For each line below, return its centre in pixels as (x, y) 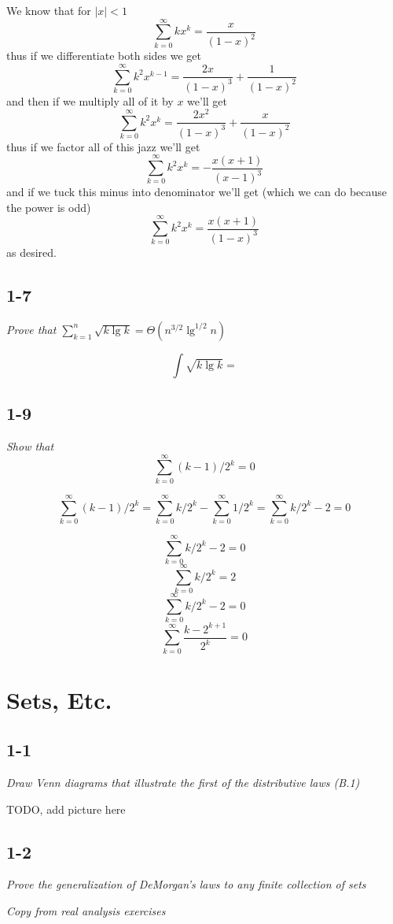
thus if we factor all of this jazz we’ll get (103, 146)
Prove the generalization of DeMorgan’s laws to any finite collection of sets (186, 884)
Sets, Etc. (59, 699)
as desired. (31, 252)
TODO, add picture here (66, 809)
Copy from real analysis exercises (86, 911)
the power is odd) (49, 207)
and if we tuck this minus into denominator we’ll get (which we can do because (197, 192)
